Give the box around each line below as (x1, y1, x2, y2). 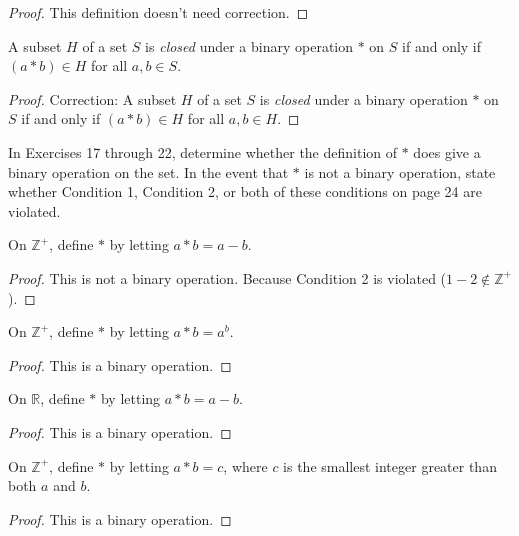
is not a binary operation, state (304, 161, 496, 182)
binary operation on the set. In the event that (8, 161, 289, 182)
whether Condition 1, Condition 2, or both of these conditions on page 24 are (8, 181, 482, 202)
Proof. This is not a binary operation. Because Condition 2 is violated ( (8, 267, 447, 288)
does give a (413, 141, 481, 162)
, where (223, 455, 268, 476)
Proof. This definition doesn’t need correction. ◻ (8, 2, 309, 22)
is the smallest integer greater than (283, 455, 497, 476)
